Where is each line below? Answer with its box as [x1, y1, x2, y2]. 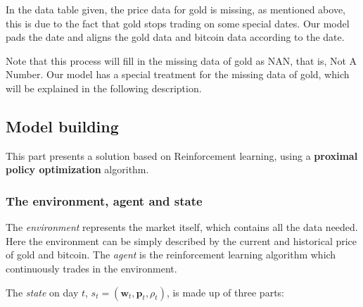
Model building [6, 115, 119, 137]
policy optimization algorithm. [6, 162, 149, 177]
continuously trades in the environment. [6, 261, 177, 275]
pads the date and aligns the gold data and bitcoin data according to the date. [6, 30, 345, 44]
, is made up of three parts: [166, 284, 284, 299]
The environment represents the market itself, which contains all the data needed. [6, 220, 358, 234]
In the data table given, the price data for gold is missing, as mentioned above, [6, 2, 345, 16]
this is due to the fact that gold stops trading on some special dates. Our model [6, 15, 350, 30]
